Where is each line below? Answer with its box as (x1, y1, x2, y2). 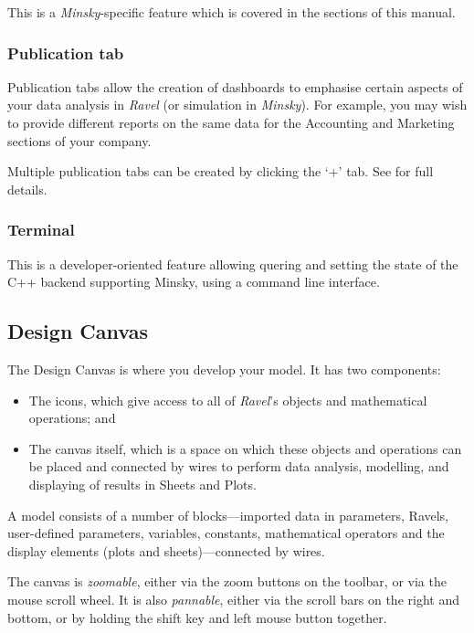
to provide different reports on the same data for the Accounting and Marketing (7, 113, 455, 132)
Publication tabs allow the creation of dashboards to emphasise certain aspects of (7, 77, 463, 96)
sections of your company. (7, 131, 152, 150)
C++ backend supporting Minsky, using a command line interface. (7, 272, 380, 291)
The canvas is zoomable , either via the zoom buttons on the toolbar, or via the (7, 572, 447, 591)
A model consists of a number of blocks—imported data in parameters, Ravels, (7, 505, 449, 524)
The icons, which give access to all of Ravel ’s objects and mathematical (28, 390, 427, 409)
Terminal (7, 218, 75, 241)
